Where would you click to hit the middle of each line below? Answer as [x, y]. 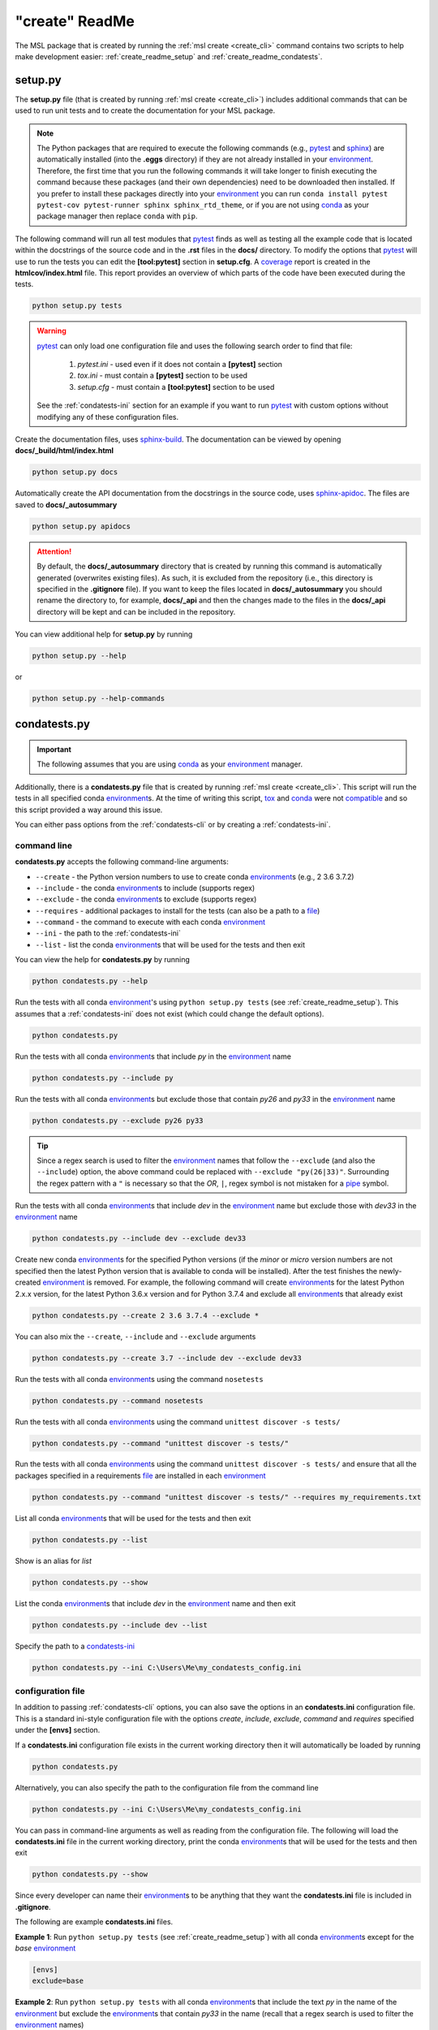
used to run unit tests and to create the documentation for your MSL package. [145, 110]
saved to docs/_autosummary [66, 504]
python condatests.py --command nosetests [118, 1400]
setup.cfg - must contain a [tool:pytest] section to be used [176, 387]
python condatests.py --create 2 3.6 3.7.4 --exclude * [146, 1315]
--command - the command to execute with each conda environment [150, 922]
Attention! [54, 551]
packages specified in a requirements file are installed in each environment [140, 1475]
